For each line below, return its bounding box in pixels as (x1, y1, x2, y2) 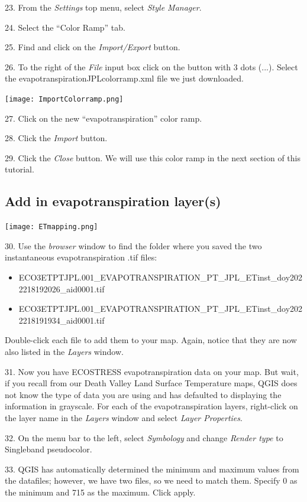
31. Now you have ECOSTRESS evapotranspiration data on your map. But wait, (5, 365, 299, 377)
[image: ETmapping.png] (5, 223, 98, 232)
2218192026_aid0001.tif (18, 282, 105, 295)
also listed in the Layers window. (5, 345, 124, 358)
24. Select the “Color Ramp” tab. (5, 21, 125, 33)
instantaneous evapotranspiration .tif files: (5, 251, 157, 263)
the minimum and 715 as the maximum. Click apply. (5, 485, 196, 498)
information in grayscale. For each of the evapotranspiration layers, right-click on (5, 400, 298, 412)
